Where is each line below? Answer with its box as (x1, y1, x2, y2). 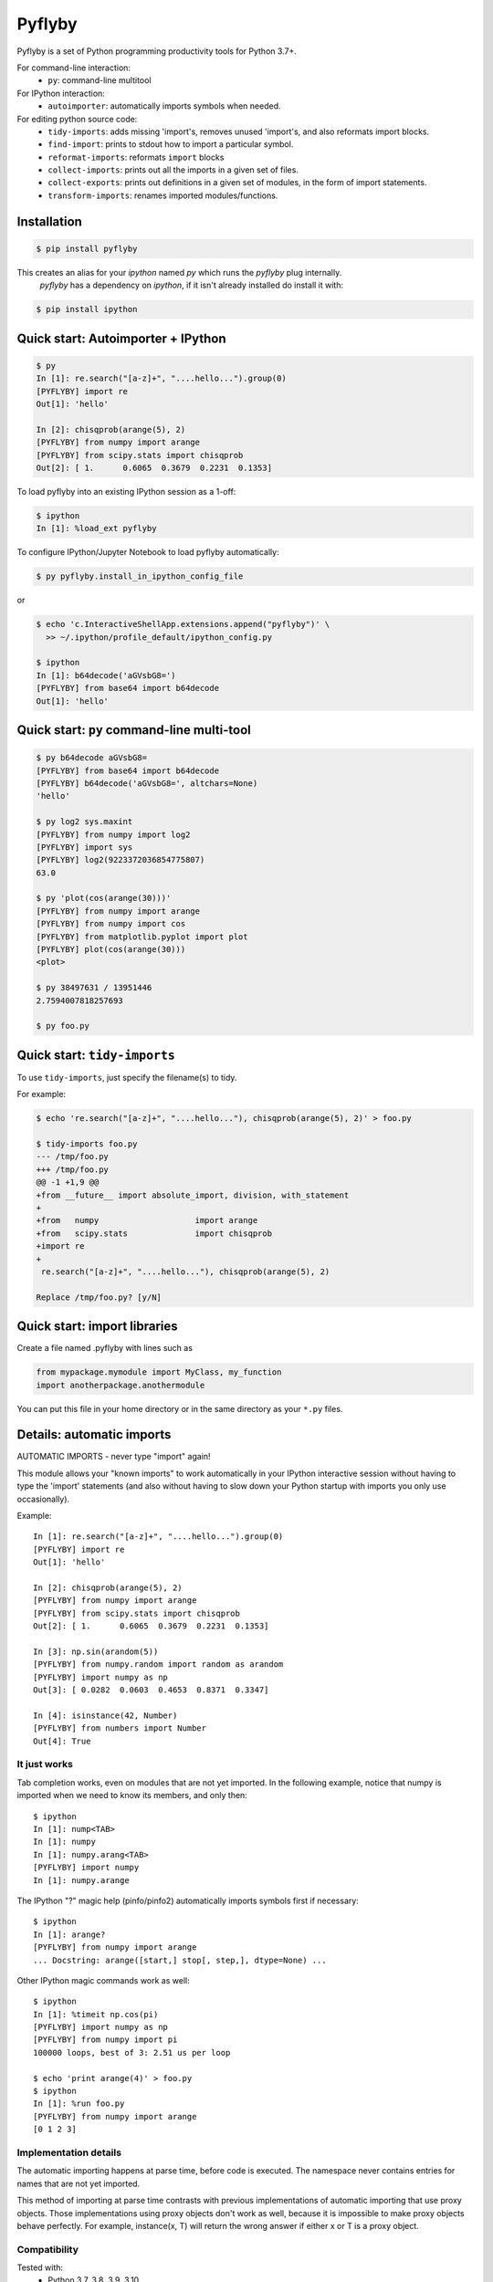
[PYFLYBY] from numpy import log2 (36, 829, 191, 840)
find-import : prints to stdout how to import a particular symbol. (47, 139, 294, 150)
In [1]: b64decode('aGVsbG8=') (36, 670, 177, 680)
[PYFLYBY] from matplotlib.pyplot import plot (36, 931, 248, 942)
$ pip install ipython (36, 304, 138, 315)
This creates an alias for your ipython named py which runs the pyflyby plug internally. (16, 267, 342, 277)
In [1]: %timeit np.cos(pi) (33, 2009, 159, 2019)
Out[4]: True (33, 1735, 91, 1746)
